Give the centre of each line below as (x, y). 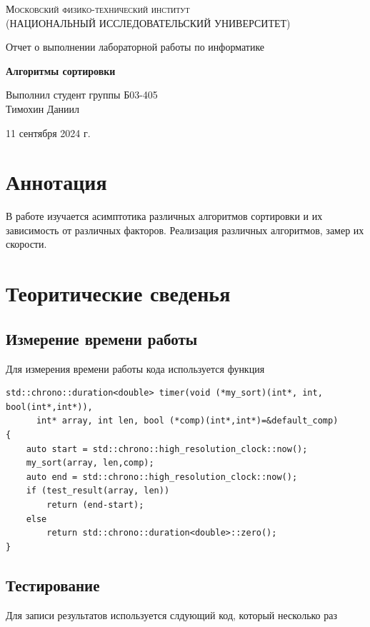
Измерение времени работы (102, 338)
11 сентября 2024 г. (48, 132)
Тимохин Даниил (43, 108)
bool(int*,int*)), (49, 407)
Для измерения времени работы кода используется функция (135, 368)
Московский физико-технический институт (98, 9)
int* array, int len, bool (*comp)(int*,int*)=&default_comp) (187, 421)
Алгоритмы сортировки (61, 70)
